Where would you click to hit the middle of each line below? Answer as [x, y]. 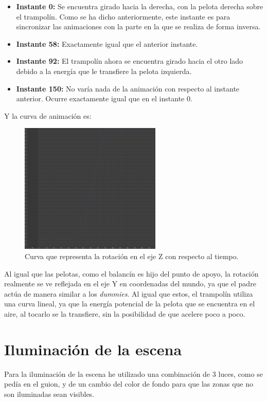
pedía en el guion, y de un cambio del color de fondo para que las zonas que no [129, 384]
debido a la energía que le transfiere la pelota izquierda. [104, 71]
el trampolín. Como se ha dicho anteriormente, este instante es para [123, 16]
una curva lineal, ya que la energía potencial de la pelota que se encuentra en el [130, 304]
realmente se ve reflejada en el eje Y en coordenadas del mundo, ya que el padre [130, 284]
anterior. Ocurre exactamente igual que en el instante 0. [104, 98]
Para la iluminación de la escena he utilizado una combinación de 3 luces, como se [133, 373]
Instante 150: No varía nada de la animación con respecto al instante [128, 88]
